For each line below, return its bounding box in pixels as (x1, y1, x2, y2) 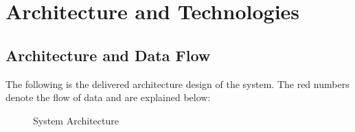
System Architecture (33, 113, 119, 127)
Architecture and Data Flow (5, 44, 211, 65)
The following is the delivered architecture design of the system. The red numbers (5, 76, 350, 91)
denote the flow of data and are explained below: (5, 90, 211, 104)
